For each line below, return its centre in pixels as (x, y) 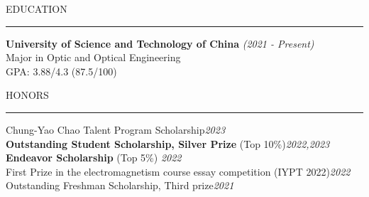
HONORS (27, 95)
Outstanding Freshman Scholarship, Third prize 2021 (120, 185)
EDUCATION (37, 9)
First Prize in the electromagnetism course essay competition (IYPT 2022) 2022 (178, 171)
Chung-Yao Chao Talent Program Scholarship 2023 (116, 129)
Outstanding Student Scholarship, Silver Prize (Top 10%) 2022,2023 (168, 143)
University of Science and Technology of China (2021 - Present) (160, 43)
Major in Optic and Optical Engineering (93, 57)
